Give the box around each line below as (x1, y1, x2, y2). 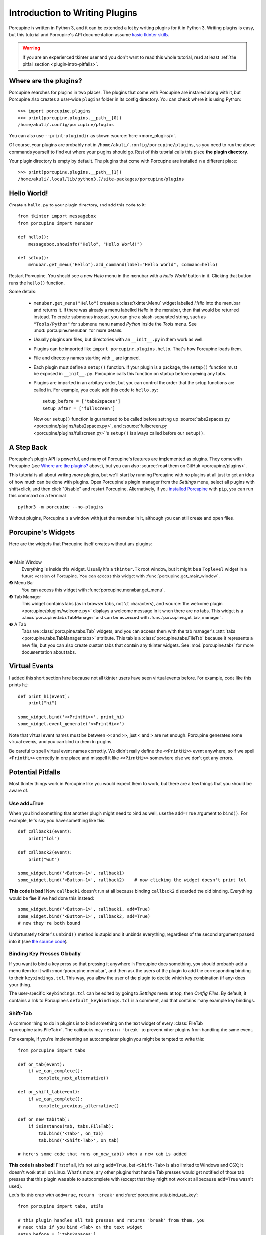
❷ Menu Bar (9, 580, 34, 586)
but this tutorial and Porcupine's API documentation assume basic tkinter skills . (9, 31, 169, 37)
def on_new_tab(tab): (18, 1116, 70, 1122)
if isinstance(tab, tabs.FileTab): (28, 1124, 114, 1129)
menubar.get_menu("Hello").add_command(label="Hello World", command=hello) (28, 262, 218, 267)
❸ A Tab (9, 621, 27, 627)
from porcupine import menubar (18, 220, 94, 226)
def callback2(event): (18, 850, 73, 855)
